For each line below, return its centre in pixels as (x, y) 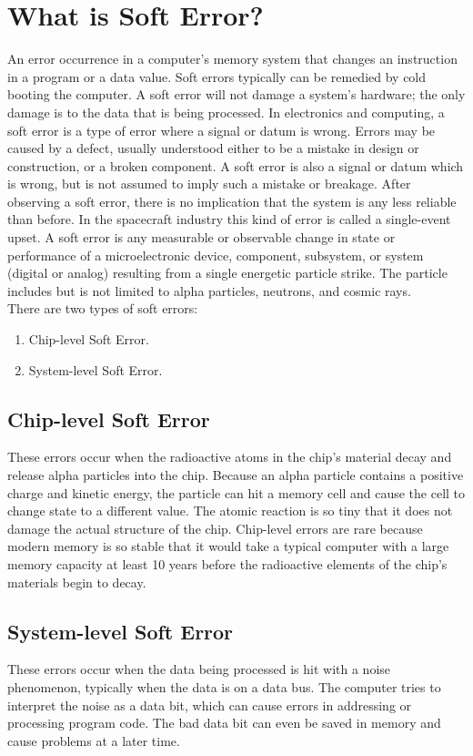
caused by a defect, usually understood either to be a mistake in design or (213, 148)
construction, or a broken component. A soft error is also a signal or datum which (236, 165)
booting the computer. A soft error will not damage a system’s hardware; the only (236, 94)
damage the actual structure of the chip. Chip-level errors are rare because (215, 528)
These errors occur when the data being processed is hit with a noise (199, 669)
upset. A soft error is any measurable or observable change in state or (201, 237)
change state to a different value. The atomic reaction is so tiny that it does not (230, 511)
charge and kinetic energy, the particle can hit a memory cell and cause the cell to (236, 492)
